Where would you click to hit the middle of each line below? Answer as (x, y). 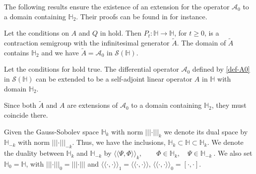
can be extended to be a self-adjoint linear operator (114, 79)
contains (17, 52)
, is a (212, 33)
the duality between (34, 153)
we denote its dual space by (206, 131)
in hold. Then (121, 33)
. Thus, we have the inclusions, (119, 142)
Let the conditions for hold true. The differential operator (92, 69)
